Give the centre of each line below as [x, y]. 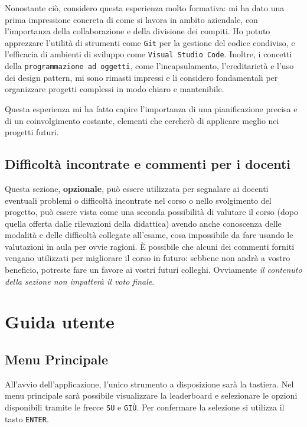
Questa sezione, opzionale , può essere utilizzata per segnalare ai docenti [137, 188]
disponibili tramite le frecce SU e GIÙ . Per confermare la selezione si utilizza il [145, 407]
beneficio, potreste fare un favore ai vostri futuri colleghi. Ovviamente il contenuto [153, 270]
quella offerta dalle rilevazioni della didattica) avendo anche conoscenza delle [143, 223]
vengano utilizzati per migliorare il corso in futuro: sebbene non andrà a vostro [148, 258]
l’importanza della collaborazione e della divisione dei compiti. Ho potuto [138, 31]
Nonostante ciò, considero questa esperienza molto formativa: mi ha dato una [145, 8]
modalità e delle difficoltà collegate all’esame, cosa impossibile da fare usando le [149, 235]
